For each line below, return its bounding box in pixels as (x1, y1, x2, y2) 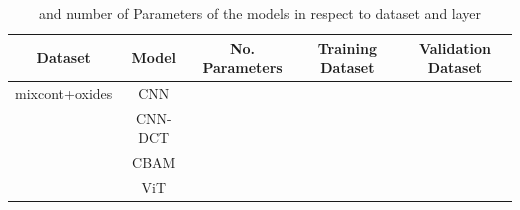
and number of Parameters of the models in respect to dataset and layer (38, 3, 482, 23)
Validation (418, 37, 491, 58)
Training (317, 37, 377, 58)
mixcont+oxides (15, 83, 113, 104)
